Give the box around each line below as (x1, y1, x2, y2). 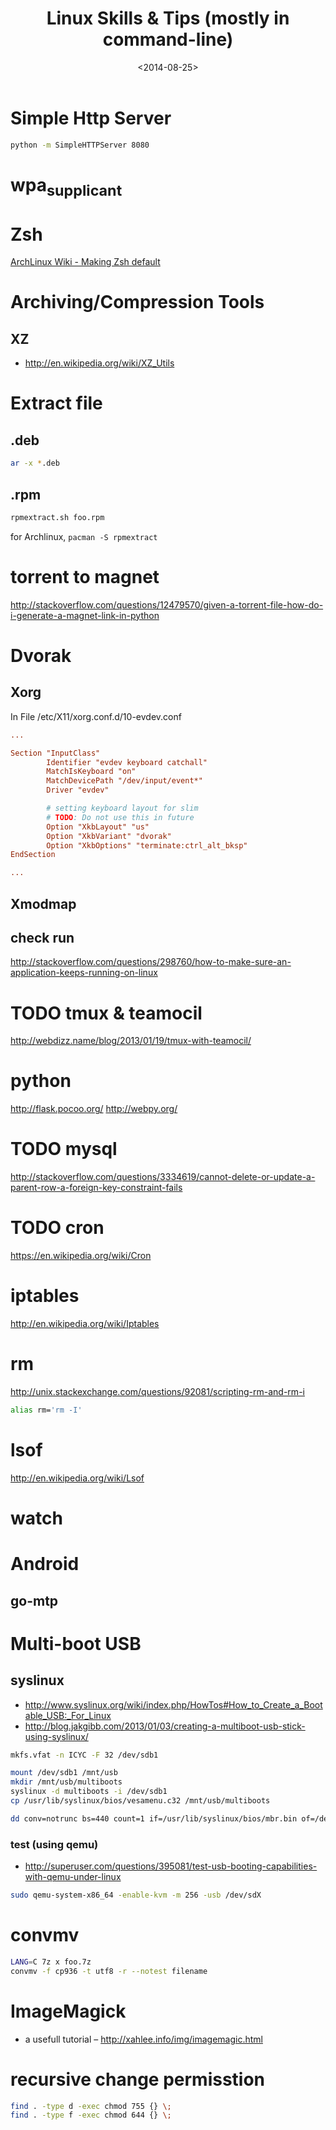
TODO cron (10, 1217, 105, 1239)
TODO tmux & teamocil (10, 1002, 203, 1024)
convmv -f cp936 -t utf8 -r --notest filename (10, 1966, 208, 1976)
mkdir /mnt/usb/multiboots (10, 1777, 123, 1787)
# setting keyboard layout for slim (46, 803, 199, 814)
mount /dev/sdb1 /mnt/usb (10, 1768, 118, 1778)
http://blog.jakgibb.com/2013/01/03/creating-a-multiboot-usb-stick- (24, 1720, 306, 1732)
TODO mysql (10, 1138, 118, 1161)
